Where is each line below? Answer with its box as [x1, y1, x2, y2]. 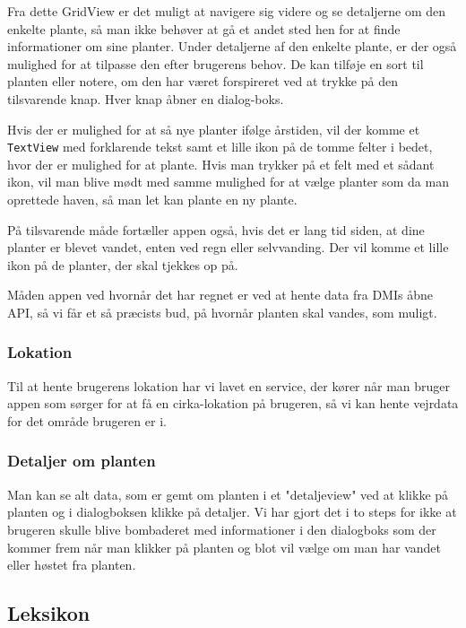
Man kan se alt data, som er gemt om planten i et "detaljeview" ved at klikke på [7, 484, 449, 503]
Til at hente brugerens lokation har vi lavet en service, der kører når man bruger [7, 376, 451, 395]
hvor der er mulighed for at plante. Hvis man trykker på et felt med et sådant [7, 154, 435, 173]
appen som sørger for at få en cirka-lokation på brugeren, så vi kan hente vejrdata [7, 394, 459, 413]
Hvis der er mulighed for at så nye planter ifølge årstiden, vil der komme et [7, 119, 420, 138]
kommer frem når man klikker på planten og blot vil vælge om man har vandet [7, 537, 441, 556]
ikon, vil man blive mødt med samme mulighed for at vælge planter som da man [7, 172, 449, 191]
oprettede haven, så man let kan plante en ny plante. [7, 190, 298, 208]
